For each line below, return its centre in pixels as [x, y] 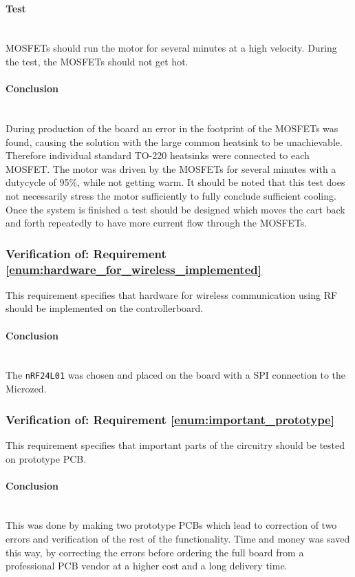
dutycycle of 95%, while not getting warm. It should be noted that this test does [175, 182]
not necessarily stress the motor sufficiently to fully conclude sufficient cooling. [171, 195]
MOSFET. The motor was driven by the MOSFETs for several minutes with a [171, 168]
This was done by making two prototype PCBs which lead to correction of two [171, 525]
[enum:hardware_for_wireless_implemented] [133, 269]
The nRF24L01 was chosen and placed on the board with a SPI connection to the [175, 375]
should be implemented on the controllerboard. [105, 308]
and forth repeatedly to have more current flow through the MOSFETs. [157, 223]
